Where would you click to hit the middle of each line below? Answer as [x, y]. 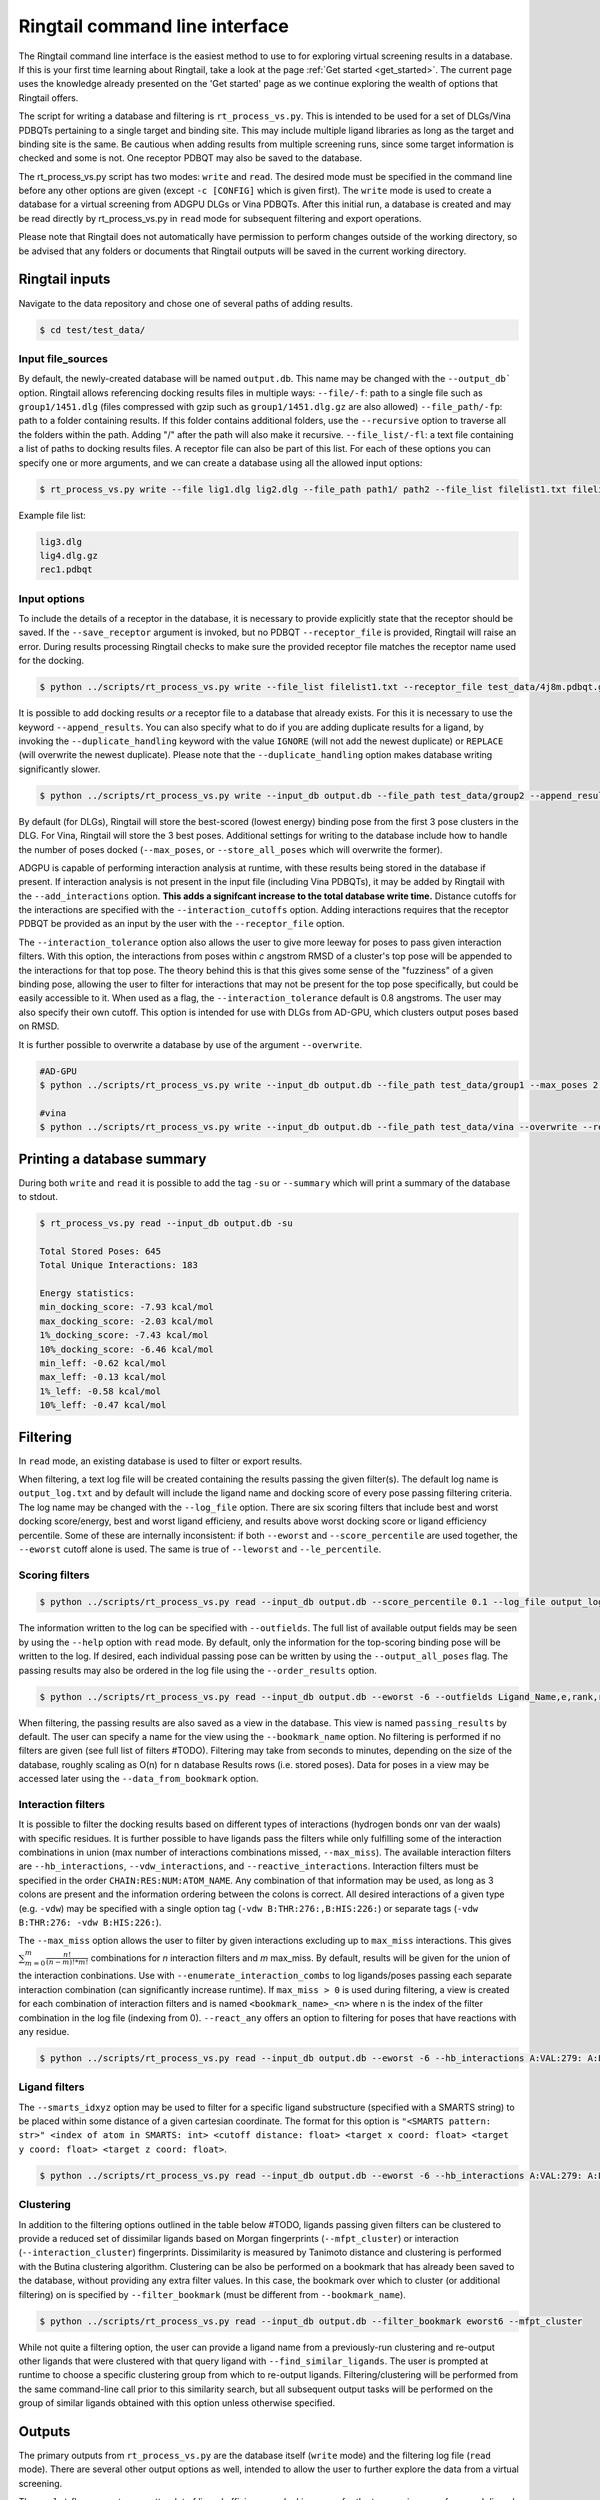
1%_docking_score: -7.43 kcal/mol [124, 1335]
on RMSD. [39, 1026]
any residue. [44, 2031]
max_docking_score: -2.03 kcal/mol [126, 1321]
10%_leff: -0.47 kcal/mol [103, 1405]
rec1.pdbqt [66, 569]
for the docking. [51, 661]
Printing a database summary [112, 1158]
